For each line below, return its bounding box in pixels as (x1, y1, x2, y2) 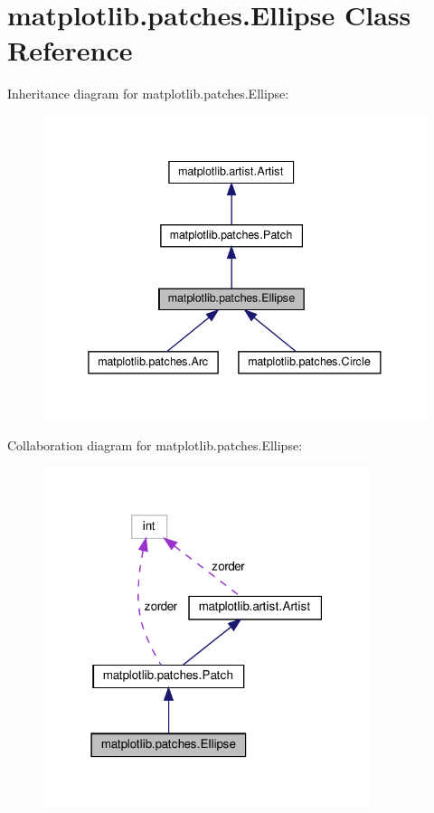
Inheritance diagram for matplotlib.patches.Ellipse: (7, 84, 289, 103)
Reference (7, 32, 133, 69)
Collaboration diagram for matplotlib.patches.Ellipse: (7, 435, 303, 454)
